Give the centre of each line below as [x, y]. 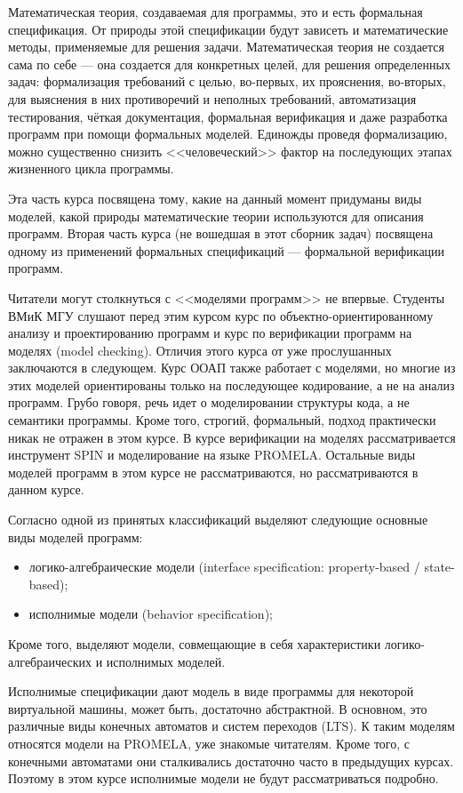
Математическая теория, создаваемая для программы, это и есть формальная [216, 12]
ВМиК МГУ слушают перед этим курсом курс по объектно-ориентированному [221, 315]
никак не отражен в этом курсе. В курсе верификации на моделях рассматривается [232, 437]
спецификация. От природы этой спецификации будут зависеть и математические [228, 29]
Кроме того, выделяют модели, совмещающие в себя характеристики [195, 644]
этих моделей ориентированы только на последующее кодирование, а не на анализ [231, 384]
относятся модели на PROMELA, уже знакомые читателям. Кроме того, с [209, 743]
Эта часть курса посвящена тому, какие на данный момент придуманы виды [215, 198]
